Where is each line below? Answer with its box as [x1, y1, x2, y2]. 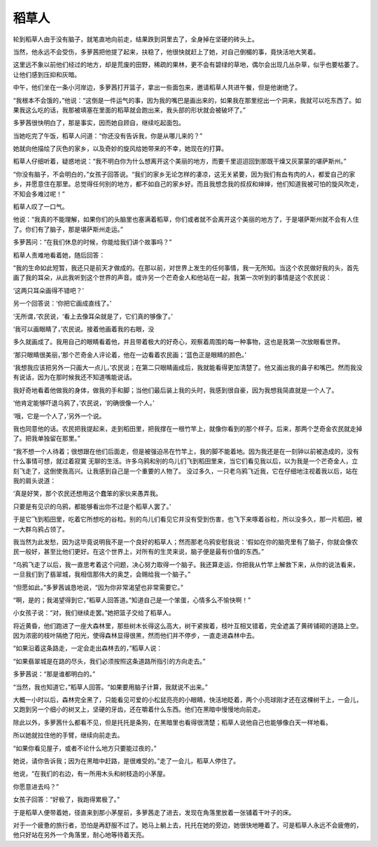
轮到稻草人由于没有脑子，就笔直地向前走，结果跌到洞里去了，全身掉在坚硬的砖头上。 [13, 35, 258, 43]
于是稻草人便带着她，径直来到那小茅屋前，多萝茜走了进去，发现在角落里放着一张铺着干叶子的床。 [13, 808, 295, 816]
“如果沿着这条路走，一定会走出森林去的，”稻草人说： [13, 644, 163, 653]
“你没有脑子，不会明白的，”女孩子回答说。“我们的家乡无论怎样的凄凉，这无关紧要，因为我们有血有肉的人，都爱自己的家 [13, 170, 356, 178]
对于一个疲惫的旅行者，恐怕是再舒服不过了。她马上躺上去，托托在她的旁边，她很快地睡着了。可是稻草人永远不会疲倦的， [13, 820, 363, 829]
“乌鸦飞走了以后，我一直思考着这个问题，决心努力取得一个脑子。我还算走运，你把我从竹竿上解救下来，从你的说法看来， [13, 560, 360, 569]
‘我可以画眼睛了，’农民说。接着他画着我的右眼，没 [13, 325, 155, 333]
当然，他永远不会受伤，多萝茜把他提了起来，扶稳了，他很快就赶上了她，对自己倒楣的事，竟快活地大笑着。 [13, 48, 320, 56]
